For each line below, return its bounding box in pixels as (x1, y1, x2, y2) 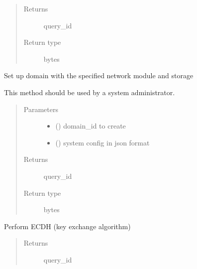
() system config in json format (55, 137, 150, 147)
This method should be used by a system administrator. (4, 87, 175, 97)
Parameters (23, 104, 58, 114)
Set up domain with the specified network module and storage (4, 70, 194, 81)
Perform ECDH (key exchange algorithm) (4, 221, 131, 231)
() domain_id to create (55, 121, 126, 131)
